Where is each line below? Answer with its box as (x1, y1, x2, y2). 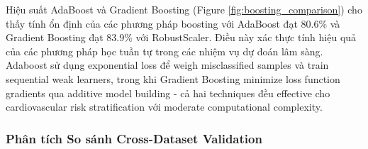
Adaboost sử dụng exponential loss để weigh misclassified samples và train (6, 57, 329, 72)
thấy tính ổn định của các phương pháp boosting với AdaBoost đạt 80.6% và (6, 16, 340, 31)
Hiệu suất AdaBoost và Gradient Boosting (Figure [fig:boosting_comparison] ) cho (6, 2, 362, 16)
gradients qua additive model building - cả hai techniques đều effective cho (6, 85, 330, 100)
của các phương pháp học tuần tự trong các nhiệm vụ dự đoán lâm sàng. (6, 43, 323, 58)
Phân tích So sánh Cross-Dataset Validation (6, 129, 262, 147)
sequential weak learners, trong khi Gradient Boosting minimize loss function (6, 71, 340, 86)
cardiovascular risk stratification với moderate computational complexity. (6, 99, 323, 114)
